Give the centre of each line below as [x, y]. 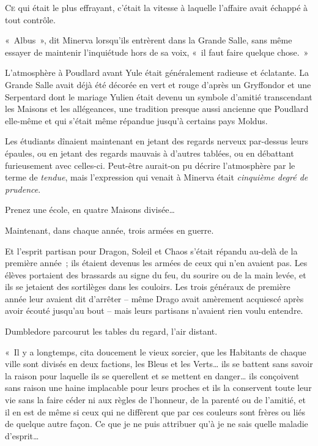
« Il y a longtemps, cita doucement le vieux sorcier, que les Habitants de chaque [156, 351]
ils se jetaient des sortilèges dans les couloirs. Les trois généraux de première [148, 287]
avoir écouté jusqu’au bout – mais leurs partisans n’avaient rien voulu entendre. [154, 310]
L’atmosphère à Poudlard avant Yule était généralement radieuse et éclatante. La [157, 72]
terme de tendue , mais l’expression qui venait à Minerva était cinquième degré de [157, 177]
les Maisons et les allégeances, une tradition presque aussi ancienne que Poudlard [157, 109]
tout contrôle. [30, 19]
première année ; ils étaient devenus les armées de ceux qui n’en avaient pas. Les [156, 263]
